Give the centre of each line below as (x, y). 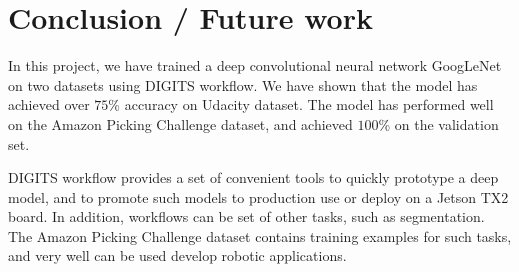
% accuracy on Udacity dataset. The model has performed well (301, 104)
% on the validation (438, 123)
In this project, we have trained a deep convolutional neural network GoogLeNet (255, 65)
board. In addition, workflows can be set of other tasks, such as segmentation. (246, 216)
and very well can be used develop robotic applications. (177, 255)
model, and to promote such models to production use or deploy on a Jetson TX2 (258, 196)
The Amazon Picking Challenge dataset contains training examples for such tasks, (260, 235)
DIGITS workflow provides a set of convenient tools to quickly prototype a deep (253, 177)
